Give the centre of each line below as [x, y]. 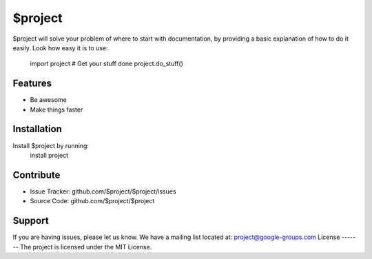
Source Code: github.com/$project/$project [92, 201]
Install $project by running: [51, 145]
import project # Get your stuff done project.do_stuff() [107, 64]
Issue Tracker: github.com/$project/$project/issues [103, 191]
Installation [37, 129]
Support [31, 221]
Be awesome [48, 100]
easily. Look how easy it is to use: [60, 48]
